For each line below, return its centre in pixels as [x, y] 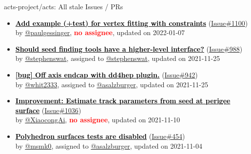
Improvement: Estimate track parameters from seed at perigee [123, 101]
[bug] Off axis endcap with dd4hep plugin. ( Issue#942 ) [106, 74]
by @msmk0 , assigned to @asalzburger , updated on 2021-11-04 [109, 145]
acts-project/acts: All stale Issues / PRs [64, 6]
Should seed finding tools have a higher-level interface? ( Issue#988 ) [129, 48]
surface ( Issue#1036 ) [48, 110]
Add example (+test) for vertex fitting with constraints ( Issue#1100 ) [132, 23]
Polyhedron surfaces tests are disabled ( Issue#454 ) [100, 136]
